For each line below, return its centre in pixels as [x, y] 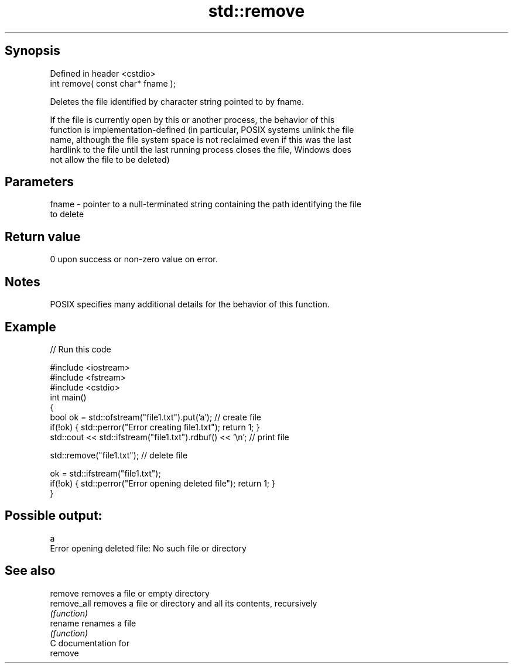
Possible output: [54, 516]
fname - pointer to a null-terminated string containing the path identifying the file [206, 204]
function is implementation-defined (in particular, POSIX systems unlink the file [202, 129]
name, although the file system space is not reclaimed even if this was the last [201, 139]
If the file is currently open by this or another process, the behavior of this [192, 119]
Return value [43, 237]
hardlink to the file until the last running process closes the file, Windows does [201, 149]
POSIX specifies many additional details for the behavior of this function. [190, 304]
